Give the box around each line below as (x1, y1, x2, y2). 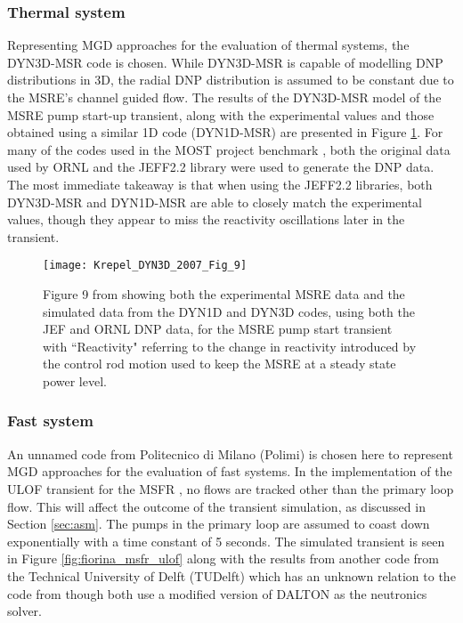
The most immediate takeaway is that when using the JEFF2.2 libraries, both (7, 174, 433, 193)
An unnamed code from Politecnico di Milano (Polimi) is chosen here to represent (7, 444, 453, 463)
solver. (7, 602, 43, 620)
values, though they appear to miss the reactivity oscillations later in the (7, 210, 405, 229)
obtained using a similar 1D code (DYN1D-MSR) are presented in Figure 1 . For (7, 123, 443, 142)
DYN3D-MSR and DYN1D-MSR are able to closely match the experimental (7, 192, 423, 211)
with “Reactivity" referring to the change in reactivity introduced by (43, 336, 417, 355)
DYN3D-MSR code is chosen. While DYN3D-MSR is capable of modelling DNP (7, 53, 443, 71)
